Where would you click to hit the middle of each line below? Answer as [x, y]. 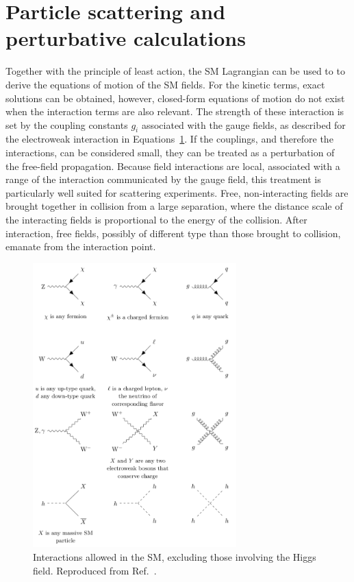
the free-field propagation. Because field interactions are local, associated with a [173, 166]
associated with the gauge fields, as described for [243, 124]
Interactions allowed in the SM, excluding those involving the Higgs [175, 557]
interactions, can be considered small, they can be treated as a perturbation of [170, 153]
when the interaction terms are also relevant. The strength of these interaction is [175, 111]
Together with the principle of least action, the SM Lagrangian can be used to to [175, 71]
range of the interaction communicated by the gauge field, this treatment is [163, 179]
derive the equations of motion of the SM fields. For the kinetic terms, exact [165, 84]
